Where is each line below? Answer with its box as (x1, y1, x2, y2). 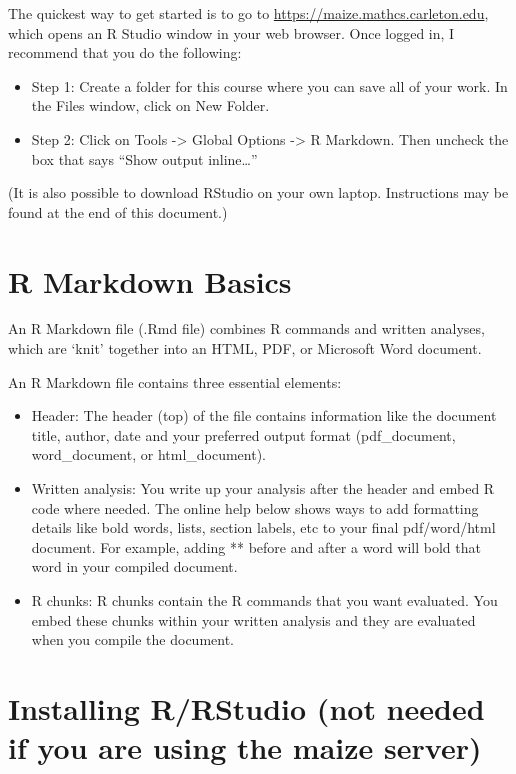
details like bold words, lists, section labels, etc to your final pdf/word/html (31, 517, 496, 538)
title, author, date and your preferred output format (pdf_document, (31, 424, 456, 445)
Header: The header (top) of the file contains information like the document (31, 405, 497, 426)
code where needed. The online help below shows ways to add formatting (31, 497, 479, 518)
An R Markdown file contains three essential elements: (8, 371, 342, 392)
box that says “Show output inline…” (31, 148, 258, 169)
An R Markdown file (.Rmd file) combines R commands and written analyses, (8, 318, 485, 339)
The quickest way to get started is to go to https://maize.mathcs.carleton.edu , (8, 3, 489, 23)
